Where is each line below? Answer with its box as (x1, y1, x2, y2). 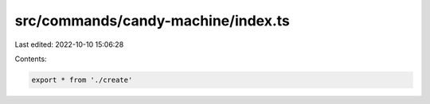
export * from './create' (31, 75, 133, 84)
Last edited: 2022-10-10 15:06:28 (14, 40, 124, 49)
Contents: (14, 54, 47, 64)
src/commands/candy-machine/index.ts (14, 12, 291, 29)
